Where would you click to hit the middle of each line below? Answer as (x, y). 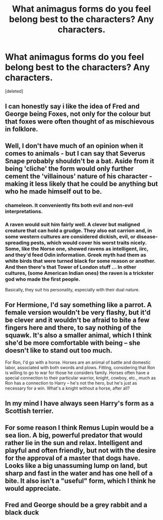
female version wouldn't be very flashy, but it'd (78, 313)
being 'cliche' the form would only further (69, 169)
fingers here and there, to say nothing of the (73, 328)
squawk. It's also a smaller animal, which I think (78, 335)
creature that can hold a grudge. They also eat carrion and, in (79, 231)
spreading (17, 243)
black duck (22, 512)
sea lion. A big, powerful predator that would (74, 435)
